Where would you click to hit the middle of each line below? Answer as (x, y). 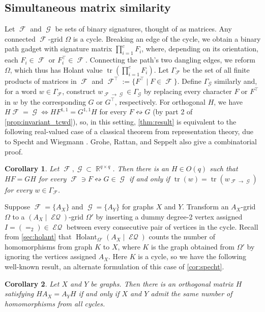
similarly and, (236, 81)
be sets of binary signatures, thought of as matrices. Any (143, 29)
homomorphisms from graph (49, 246)
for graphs (138, 207)
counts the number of (182, 237)
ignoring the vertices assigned (50, 256)
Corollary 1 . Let (32, 168)
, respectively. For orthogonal (160, 101)
